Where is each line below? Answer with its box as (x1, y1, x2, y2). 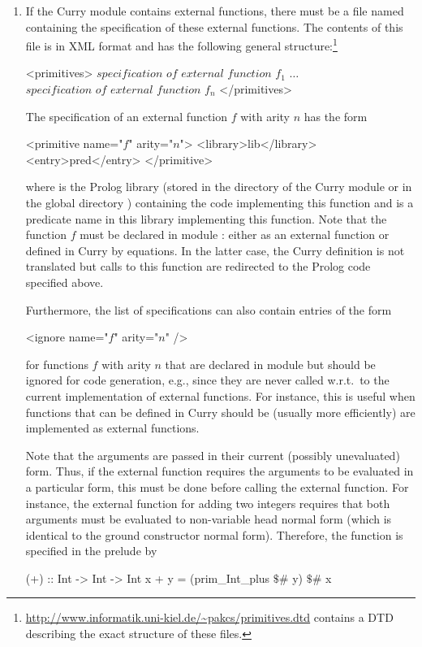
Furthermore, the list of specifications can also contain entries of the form (25, 301, 392, 318)
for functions (25, 355, 88, 372)
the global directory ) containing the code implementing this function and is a (25, 194, 414, 211)
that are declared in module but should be (165, 355, 376, 372)
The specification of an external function (25, 107, 228, 124)
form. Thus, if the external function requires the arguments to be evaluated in (25, 462, 414, 480)
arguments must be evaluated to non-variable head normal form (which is (25, 510, 392, 528)
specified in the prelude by (25, 542, 157, 559)
